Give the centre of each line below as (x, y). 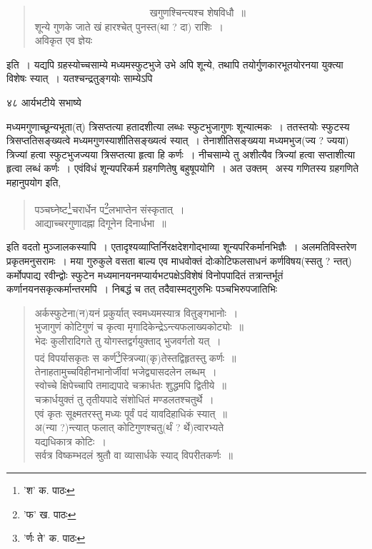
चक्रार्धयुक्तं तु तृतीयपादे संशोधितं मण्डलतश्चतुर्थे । (124, 399)
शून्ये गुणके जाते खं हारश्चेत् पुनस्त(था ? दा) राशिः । (129, 26)
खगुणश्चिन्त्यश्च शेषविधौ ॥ (197, 12)
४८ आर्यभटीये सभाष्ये (44, 102)
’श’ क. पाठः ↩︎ (49, 489)
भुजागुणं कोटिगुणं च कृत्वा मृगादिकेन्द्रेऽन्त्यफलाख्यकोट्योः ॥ (139, 327)
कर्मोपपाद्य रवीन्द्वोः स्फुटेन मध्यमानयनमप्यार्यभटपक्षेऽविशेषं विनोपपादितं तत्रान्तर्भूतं (145, 274)
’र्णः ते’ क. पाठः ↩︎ (54, 538)
